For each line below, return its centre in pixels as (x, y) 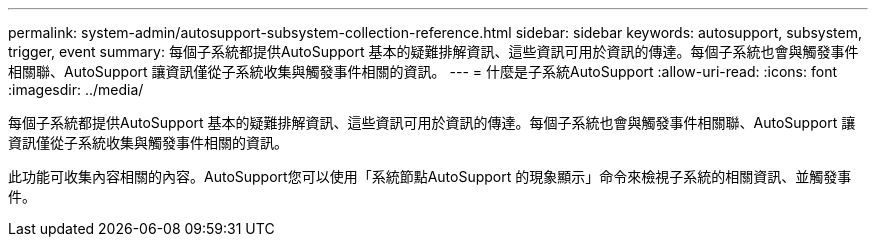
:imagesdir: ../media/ (76, 89)
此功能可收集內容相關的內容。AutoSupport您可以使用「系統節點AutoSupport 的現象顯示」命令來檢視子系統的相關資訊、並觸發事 (430, 176)
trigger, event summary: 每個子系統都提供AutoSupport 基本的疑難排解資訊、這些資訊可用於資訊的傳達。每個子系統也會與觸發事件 (433, 51)
